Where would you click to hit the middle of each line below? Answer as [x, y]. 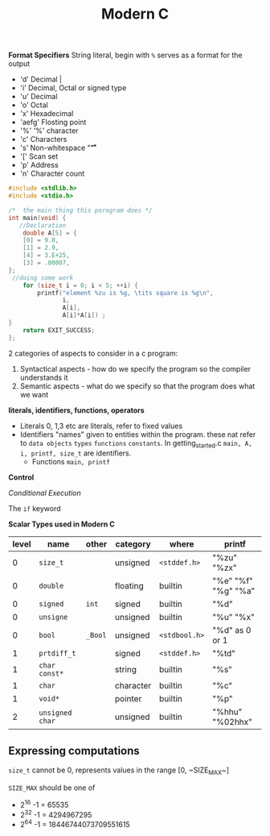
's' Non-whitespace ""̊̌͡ [57, 148]
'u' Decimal [39, 97]
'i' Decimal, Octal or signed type [73, 88]
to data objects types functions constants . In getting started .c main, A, [136, 444]
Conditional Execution [45, 493]
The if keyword [35, 509]
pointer [129, 699]
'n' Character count [52, 173]
